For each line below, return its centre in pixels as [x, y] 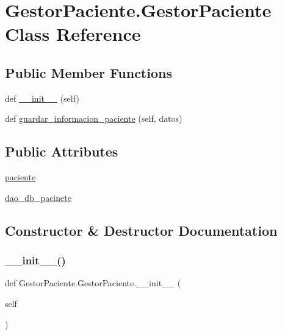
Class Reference [73, 34]
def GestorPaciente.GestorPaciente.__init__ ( [93, 283]
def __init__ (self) [42, 98]
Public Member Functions [89, 72]
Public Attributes [62, 151]
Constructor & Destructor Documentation [141, 230]
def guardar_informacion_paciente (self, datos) [94, 118]
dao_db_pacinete [38, 197]
